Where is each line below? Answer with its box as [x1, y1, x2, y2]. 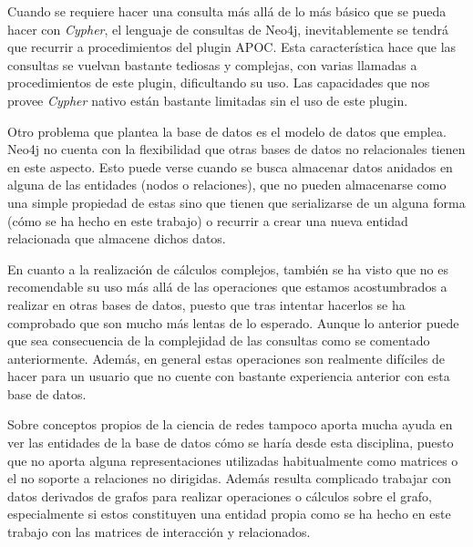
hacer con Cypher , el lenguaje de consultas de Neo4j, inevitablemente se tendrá [7, 19, 448, 38]
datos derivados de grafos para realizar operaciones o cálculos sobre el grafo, [7, 486, 432, 505]
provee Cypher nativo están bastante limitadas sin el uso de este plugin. [7, 90, 408, 109]
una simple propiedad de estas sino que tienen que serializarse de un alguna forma [7, 192, 466, 212]
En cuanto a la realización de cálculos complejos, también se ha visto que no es [7, 259, 448, 278]
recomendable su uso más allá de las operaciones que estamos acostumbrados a [7, 277, 447, 296]
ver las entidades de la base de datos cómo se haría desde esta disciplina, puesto [7, 433, 454, 452]
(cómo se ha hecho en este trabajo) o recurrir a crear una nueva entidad [7, 211, 408, 230]
